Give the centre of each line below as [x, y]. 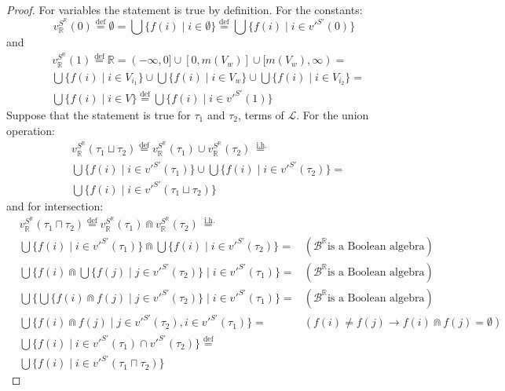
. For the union [333, 114]
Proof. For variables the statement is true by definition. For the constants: [185, 9]
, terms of [261, 114]
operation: [31, 130]
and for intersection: [55, 205]
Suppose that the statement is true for [99, 114]
